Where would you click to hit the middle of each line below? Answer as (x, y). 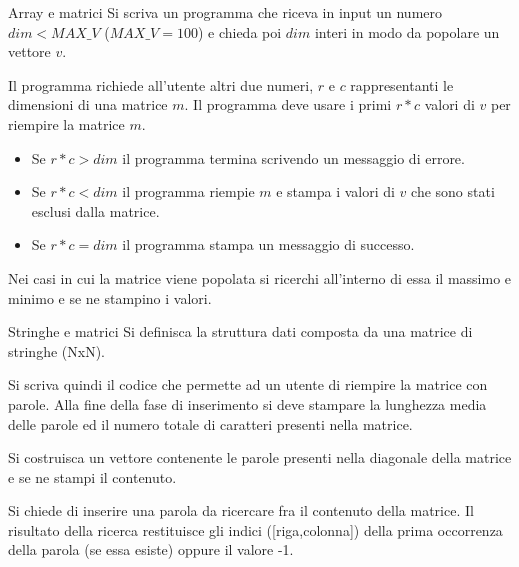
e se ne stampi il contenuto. (92, 476)
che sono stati (453, 191)
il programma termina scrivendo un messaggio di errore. (293, 157)
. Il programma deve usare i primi (288, 104)
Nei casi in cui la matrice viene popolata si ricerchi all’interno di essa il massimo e (260, 277)
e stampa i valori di (335, 191)
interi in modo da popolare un (407, 31)
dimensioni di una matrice (88, 104)
